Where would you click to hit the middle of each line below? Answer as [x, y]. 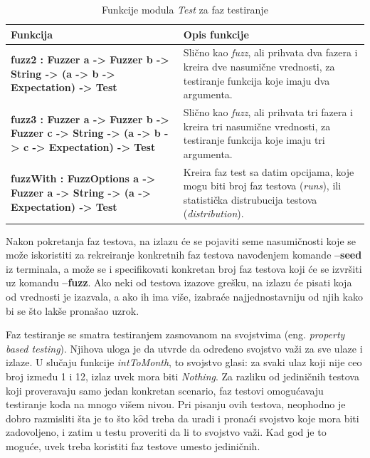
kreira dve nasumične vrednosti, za [259, 67]
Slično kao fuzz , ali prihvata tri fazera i [268, 112]
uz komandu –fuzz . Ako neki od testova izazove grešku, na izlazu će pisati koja [179, 282]
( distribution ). [213, 213]
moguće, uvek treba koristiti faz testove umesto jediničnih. [133, 446]
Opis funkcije [216, 34]
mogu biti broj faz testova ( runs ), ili [262, 186]
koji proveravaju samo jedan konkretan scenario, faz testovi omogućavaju [165, 390]
